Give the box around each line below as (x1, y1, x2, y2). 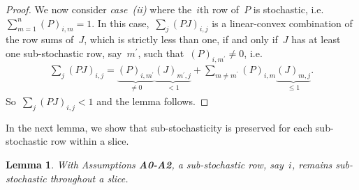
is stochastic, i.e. (253, 2, 324, 16)
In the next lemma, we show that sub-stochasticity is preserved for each (6, 120, 313, 134)
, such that (138, 45, 184, 60)
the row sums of (6, 32, 74, 47)
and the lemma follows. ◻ (96, 94, 209, 109)
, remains (291, 157, 332, 172)
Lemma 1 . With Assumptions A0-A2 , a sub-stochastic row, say (6, 157, 284, 172)
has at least (291, 32, 341, 47)
